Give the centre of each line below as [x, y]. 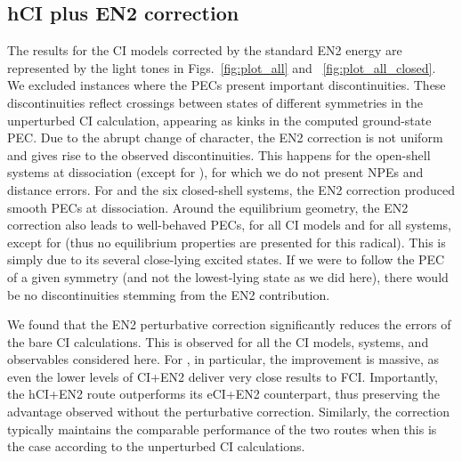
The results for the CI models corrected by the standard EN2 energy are [205, 50]
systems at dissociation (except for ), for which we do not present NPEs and [215, 172]
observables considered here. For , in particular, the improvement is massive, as [223, 359]
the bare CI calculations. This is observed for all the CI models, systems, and [218, 341]
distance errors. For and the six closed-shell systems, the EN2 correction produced [231, 189]
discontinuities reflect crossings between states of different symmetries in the [215, 102]
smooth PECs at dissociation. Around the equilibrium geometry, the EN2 [208, 207]
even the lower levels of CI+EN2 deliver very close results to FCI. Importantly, [223, 376]
